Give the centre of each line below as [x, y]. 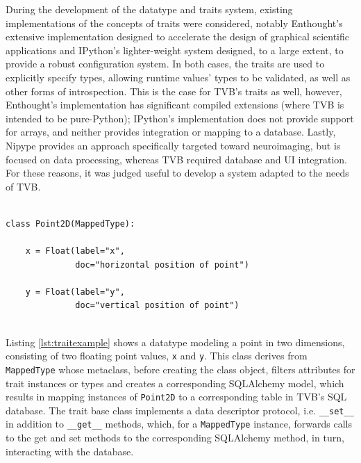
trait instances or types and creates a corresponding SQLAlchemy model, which [175, 383]
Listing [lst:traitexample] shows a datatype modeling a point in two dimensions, [175, 342]
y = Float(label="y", [75, 292]
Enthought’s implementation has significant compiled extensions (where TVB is [175, 105]
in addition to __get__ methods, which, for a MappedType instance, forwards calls [179, 424]
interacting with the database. [70, 451]
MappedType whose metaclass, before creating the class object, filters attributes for [180, 369]
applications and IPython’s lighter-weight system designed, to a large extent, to [175, 50]
